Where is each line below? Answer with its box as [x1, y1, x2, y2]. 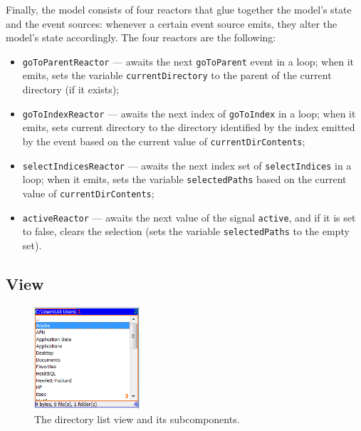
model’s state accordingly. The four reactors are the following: [6, 30, 276, 45]
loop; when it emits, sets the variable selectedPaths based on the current [22, 172, 347, 187]
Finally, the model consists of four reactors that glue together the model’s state [6, 2, 352, 16]
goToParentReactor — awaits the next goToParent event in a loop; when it [22, 53, 354, 68]
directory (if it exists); [22, 82, 119, 97]
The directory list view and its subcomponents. [34, 411, 240, 426]
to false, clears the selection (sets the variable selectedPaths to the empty [22, 224, 350, 239]
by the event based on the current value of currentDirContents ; [22, 133, 305, 148]
